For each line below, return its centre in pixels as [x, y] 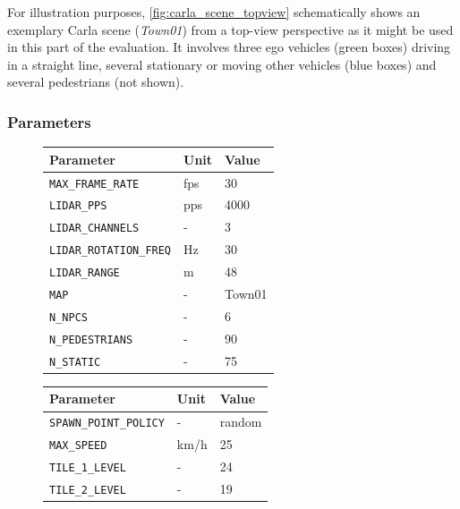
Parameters [49, 121]
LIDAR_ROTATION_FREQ [111, 251]
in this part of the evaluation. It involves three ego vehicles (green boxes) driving [229, 47]
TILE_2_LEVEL [88, 490]
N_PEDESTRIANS [91, 339]
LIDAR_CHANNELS [94, 229]
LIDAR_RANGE [85, 273]
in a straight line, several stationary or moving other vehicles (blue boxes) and [222, 64]
